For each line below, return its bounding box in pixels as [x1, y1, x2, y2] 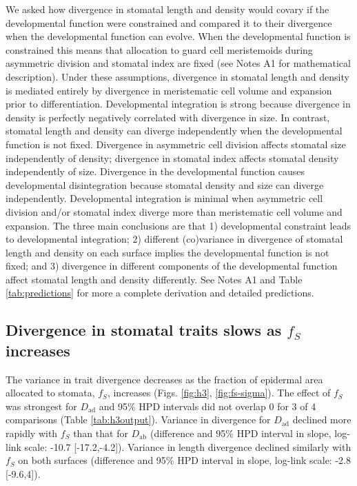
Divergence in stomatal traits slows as [6, 319, 282, 341]
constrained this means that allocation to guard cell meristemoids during [6, 42, 313, 57]
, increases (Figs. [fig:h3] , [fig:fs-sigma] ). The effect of [107, 385, 331, 400]
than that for [73, 426, 128, 441]
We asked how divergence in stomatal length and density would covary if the [6, 2, 329, 16]
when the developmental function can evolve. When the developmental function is [6, 29, 351, 43]
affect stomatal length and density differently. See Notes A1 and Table [6, 272, 303, 286]
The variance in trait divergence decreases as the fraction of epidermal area [6, 372, 323, 386]
